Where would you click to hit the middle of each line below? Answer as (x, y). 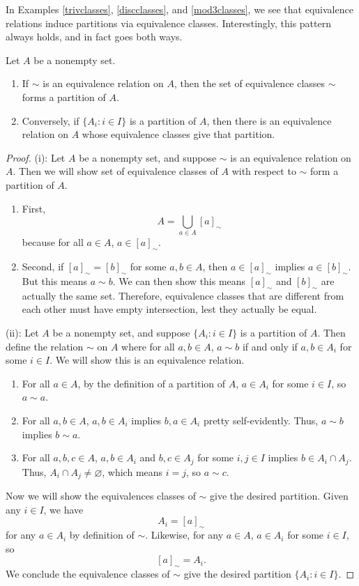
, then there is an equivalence (269, 120)
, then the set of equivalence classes (250, 83)
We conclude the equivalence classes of (88, 574)
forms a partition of (64, 97)
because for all (53, 242)
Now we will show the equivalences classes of (101, 496)
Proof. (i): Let (36, 157)
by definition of (102, 535)
